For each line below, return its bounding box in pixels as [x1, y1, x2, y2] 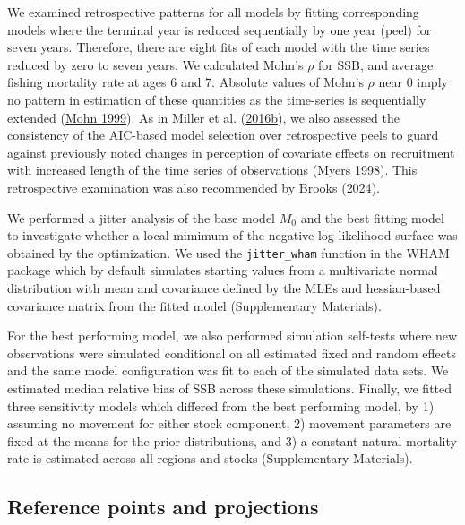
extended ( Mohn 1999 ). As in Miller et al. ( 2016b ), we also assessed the [7, 108, 400, 126]
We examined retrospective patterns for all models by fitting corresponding [7, 3, 419, 21]
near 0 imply [378, 73, 448, 91]
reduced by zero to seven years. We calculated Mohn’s [7, 55, 304, 73]
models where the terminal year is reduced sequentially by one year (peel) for [7, 20, 432, 39]
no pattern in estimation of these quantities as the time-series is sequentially [7, 90, 426, 108]
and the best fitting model [300, 208, 444, 227]
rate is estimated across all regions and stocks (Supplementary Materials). [7, 449, 413, 468]
